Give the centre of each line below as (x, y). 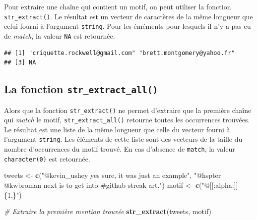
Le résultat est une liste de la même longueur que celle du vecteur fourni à (117, 129)
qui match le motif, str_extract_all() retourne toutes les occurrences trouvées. (127, 120)
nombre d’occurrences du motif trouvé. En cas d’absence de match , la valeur (120, 149)
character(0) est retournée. (47, 158)
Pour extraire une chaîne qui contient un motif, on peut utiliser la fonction (118, 6)
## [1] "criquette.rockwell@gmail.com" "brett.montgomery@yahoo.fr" (120, 53)
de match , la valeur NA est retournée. (60, 35)
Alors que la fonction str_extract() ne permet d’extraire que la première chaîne (128, 110)
